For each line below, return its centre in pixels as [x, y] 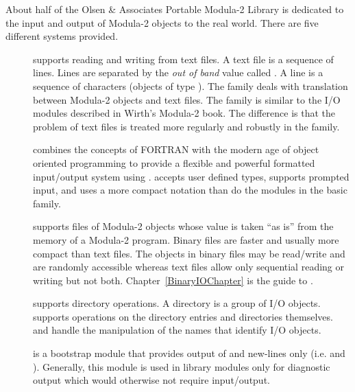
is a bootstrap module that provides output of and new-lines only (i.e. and [189, 353]
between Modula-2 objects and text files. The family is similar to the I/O [187, 99]
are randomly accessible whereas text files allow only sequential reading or [188, 267]
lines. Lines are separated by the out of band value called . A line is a [178, 72]
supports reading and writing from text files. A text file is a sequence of [183, 59]
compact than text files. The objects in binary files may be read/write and [189, 253]
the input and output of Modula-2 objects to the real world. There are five [162, 22]
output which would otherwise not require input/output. [151, 380]
